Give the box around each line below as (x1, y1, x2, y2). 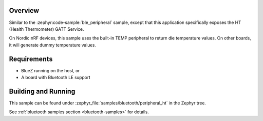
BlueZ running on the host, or (21, 67, 80, 73)
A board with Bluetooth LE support (21, 74, 91, 80)
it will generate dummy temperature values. (9, 42, 96, 48)
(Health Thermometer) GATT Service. (9, 26, 84, 32)
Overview (9, 6, 39, 15)
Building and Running (9, 87, 75, 95)
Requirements (9, 55, 53, 63)
